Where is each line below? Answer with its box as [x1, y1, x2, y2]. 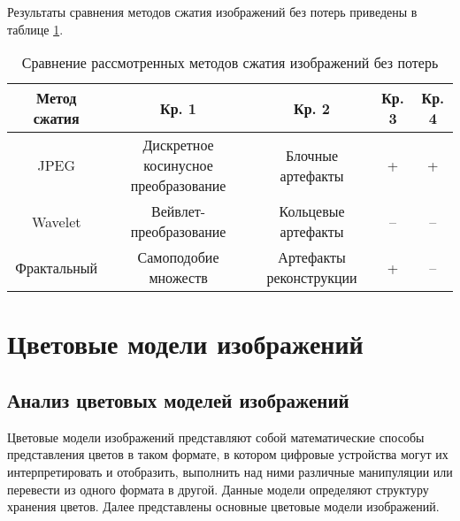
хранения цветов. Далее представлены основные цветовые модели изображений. [7, 497, 440, 516]
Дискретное [142, 134, 214, 156]
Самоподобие [137, 247, 219, 268]
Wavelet [31, 211, 81, 232]
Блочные [286, 144, 339, 165]
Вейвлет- [151, 201, 206, 222]
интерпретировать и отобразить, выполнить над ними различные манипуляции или [7, 462, 453, 480]
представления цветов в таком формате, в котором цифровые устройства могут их [7, 445, 448, 464]
